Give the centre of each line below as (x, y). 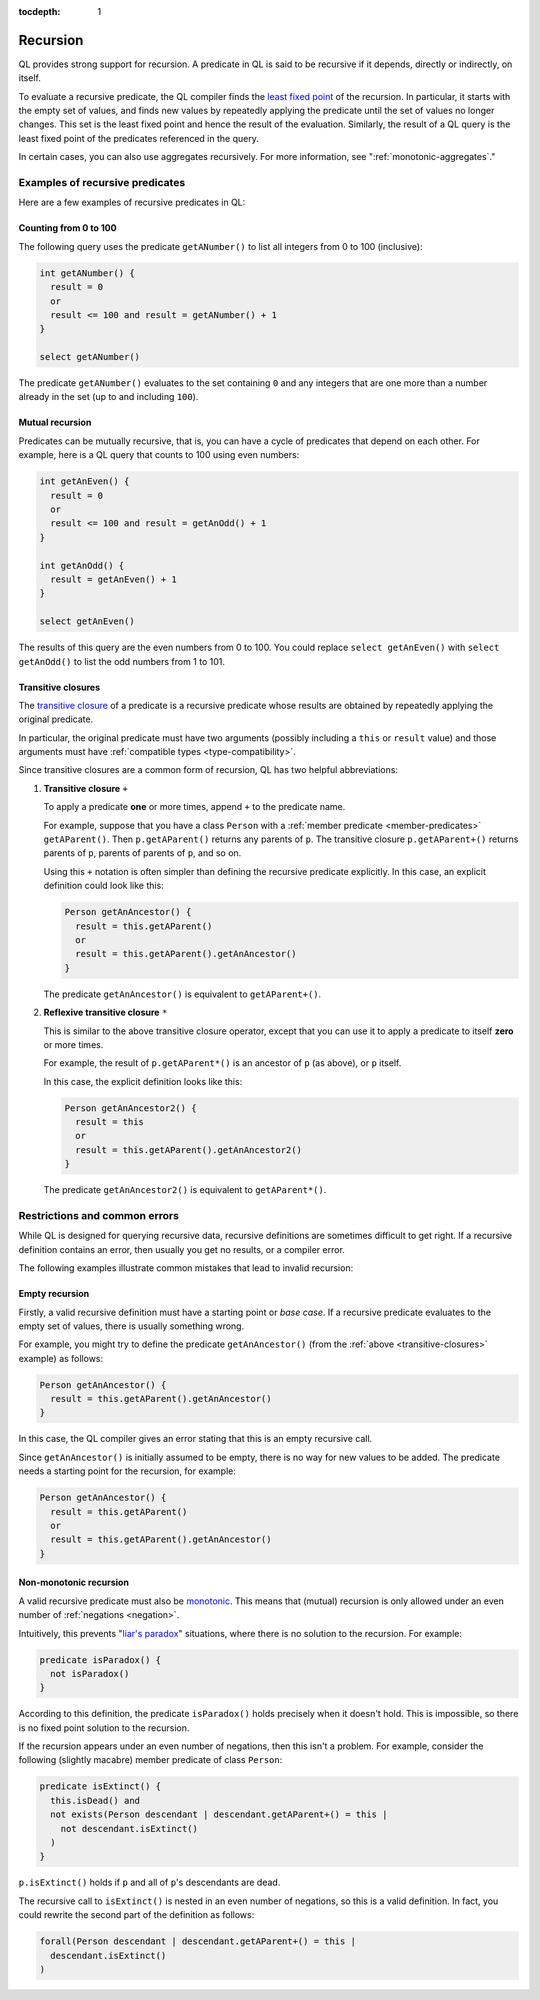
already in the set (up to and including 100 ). (108, 397)
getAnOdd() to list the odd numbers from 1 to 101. (121, 661)
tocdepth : (39, 11)
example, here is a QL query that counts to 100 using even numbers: (159, 455)
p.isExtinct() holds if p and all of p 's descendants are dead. (149, 1882)
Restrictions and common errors (99, 1215)
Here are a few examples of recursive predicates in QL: (132, 202)
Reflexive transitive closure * (105, 1012)
